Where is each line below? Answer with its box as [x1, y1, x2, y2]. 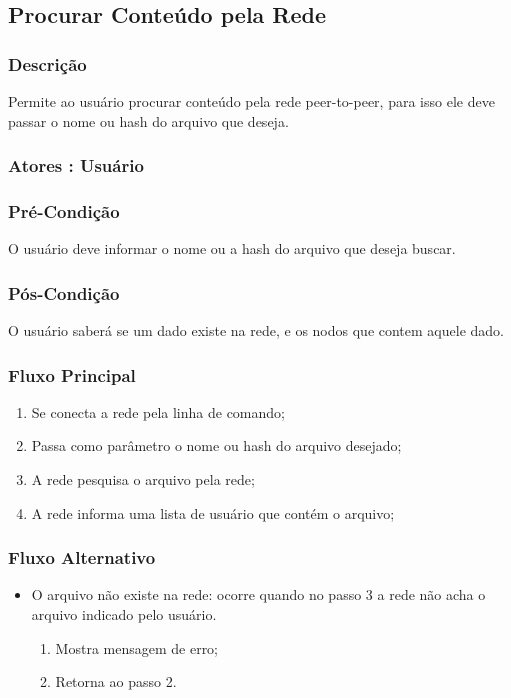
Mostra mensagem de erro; [55, 637, 219, 658]
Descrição [8, 51, 87, 76]
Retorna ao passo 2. [55, 671, 177, 692]
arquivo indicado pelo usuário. [31, 604, 217, 625]
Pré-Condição [8, 198, 120, 223]
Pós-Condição [8, 280, 120, 305]
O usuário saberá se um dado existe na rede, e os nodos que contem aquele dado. [8, 320, 504, 341]
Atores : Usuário [8, 153, 144, 178]
